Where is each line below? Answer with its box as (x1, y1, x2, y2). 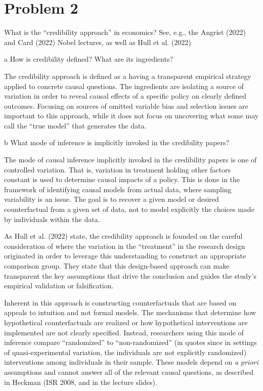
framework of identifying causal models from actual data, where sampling (4, 184, 232, 194)
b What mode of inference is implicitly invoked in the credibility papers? (4, 137, 230, 148)
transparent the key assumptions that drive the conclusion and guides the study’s (4, 270, 256, 281)
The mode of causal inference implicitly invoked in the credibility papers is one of (4, 154, 257, 165)
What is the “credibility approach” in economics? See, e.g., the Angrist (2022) (4, 27, 246, 37)
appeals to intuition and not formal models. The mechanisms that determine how (4, 307, 256, 318)
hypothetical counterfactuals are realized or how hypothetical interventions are (4, 317, 248, 327)
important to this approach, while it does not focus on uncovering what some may (4, 110, 259, 121)
